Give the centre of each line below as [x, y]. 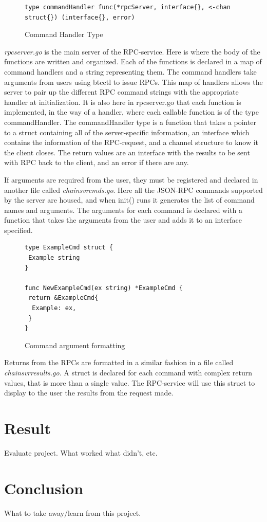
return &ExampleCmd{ [63, 298]
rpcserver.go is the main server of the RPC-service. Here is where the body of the [132, 51]
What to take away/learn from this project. [73, 512]
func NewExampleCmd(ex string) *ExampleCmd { [104, 288]
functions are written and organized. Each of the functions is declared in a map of [133, 61]
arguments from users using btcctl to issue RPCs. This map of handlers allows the [133, 82]
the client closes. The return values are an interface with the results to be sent [127, 152]
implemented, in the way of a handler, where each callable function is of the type [131, 112]
